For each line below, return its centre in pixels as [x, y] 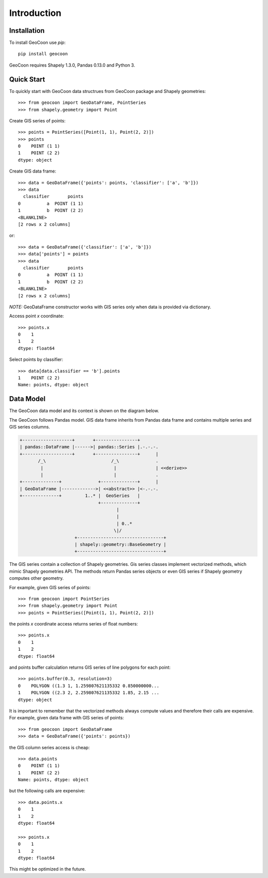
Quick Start [27, 79]
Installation [27, 31]
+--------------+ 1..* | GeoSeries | [80, 496]
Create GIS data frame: [33, 171]
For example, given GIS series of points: [50, 587]
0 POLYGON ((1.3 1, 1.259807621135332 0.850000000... [89, 686]
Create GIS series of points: [37, 121]
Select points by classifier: [36, 359]
